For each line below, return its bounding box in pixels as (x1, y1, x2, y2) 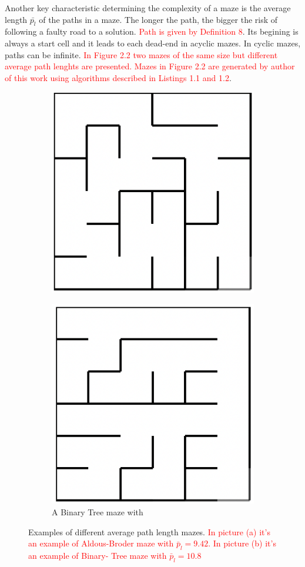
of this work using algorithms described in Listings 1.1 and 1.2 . (5, 71, 232, 83)
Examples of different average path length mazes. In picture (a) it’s (28, 525, 270, 538)
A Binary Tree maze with (52, 506, 143, 518)
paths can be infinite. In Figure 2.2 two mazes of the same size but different (5, 48, 278, 61)
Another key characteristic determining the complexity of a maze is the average (5, 2, 291, 14)
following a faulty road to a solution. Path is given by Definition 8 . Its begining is (5, 25, 299, 38)
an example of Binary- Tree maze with (28, 549, 167, 561)
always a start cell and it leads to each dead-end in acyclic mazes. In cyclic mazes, (5, 36, 301, 49)
